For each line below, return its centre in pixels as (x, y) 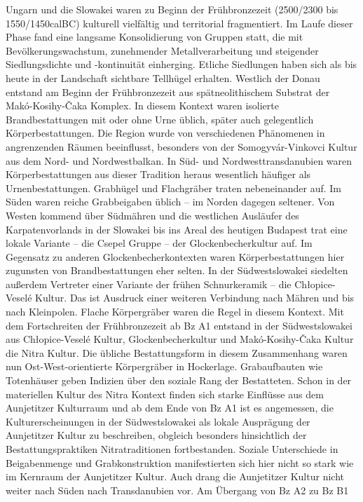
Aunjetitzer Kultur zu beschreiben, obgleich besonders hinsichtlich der (156, 435)
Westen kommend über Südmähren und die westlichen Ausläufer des (152, 215)
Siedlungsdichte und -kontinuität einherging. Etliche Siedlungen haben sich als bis (181, 64)
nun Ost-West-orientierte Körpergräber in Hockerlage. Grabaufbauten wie (164, 366)
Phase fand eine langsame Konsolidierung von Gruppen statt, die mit (155, 37)
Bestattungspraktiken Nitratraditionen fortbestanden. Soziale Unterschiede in (172, 449)
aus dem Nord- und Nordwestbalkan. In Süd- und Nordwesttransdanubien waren (179, 160)
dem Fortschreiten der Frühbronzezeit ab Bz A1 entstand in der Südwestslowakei (179, 325)
